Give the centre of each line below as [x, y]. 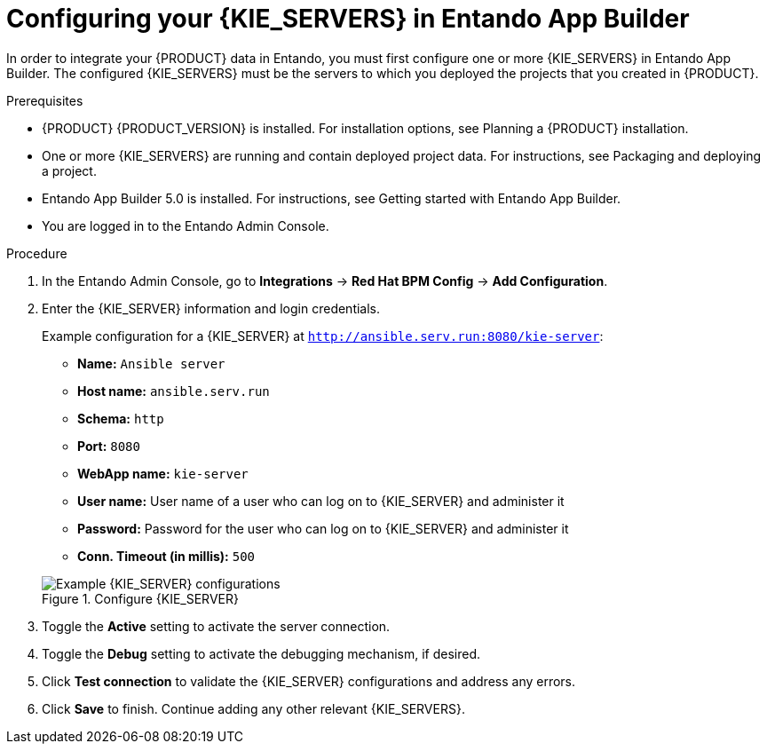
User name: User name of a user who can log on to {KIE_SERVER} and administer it [321, 501]
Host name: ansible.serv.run [174, 391]
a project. [69, 170]
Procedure [37, 253]
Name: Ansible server [151, 363]
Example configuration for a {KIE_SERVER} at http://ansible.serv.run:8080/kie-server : [323, 336]
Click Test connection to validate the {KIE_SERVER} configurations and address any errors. [309, 681]
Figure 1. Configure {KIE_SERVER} [140, 598]
